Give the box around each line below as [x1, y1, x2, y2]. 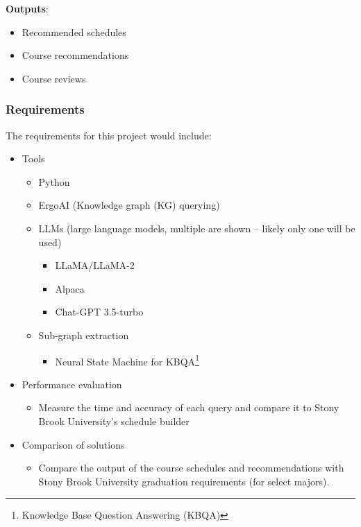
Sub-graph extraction [38, 327, 129, 342]
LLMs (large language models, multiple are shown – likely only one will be [38, 221, 355, 235]
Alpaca [55, 281, 85, 295]
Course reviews [22, 71, 86, 85]
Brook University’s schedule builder [38, 413, 190, 428]
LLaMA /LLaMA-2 [55, 258, 135, 273]
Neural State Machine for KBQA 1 [55, 352, 199, 368]
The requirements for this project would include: [6, 128, 212, 142]
